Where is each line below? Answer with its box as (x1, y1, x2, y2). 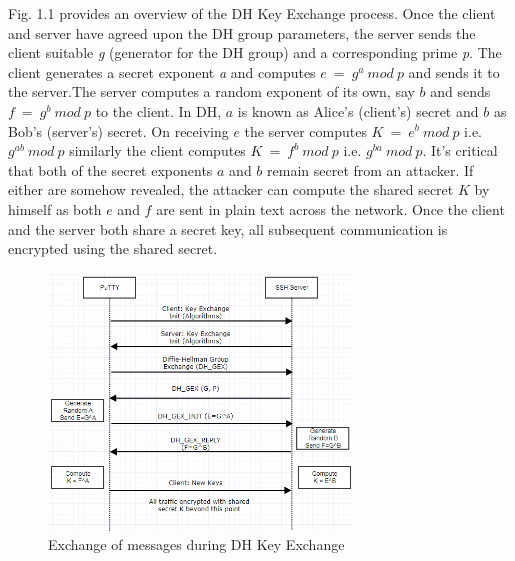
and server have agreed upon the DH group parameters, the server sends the (8, 22, 476, 43)
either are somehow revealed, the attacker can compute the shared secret (8, 179, 454, 200)
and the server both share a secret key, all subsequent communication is (8, 218, 448, 239)
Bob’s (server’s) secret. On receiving (8, 120, 229, 141)
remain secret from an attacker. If (267, 159, 474, 180)
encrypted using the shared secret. (8, 238, 218, 259)
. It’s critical (422, 140, 498, 161)
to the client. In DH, (95, 100, 222, 121)
